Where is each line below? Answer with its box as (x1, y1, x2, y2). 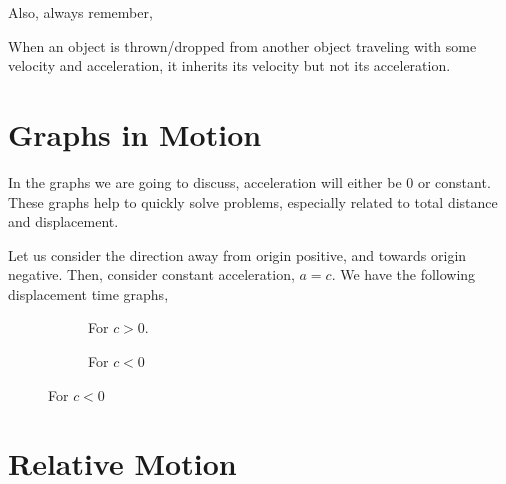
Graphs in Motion (8, 113, 262, 154)
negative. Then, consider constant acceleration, (8, 264, 295, 285)
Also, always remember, (8, 2, 153, 22)
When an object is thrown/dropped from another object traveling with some (8, 35, 477, 56)
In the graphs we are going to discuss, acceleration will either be (8, 171, 402, 192)
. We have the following (331, 264, 476, 285)
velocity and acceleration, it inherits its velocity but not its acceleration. (8, 55, 451, 76)
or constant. (417, 171, 491, 192)
